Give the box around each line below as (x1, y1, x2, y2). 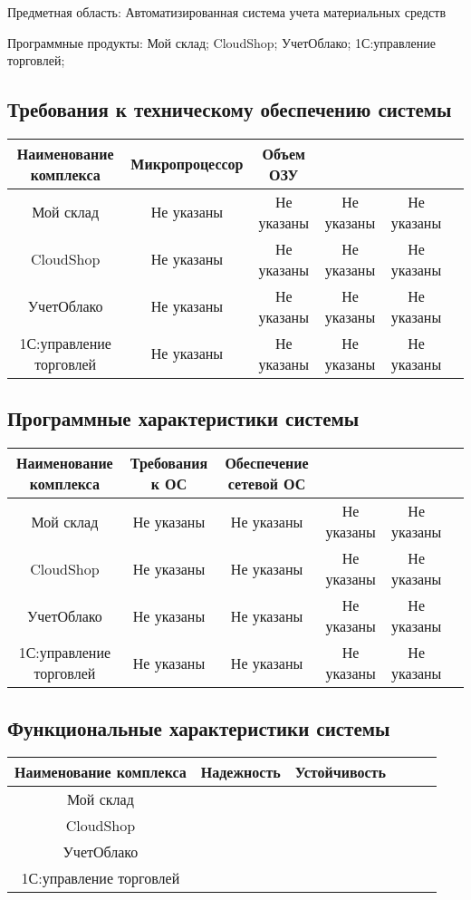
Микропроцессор (130, 153, 244, 175)
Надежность (200, 761, 281, 783)
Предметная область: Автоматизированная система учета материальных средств (7, 3, 447, 21)
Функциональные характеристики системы (7, 713, 390, 741)
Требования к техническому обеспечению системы (7, 95, 452, 123)
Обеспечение (225, 452, 309, 474)
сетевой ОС (227, 473, 306, 495)
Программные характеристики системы (7, 404, 360, 432)
